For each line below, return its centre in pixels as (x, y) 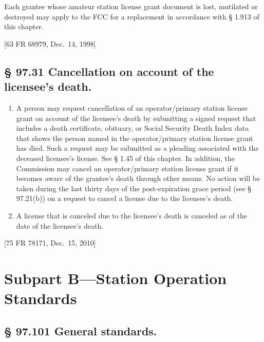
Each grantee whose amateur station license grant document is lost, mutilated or (131, 6)
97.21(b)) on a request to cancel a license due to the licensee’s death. (125, 198)
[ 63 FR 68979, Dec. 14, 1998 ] (50, 43)
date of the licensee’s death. (60, 225)
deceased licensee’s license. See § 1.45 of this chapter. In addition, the (126, 158)
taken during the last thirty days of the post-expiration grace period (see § (134, 188)
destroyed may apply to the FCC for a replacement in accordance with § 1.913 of (132, 16)
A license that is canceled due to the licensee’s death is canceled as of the (131, 215)
